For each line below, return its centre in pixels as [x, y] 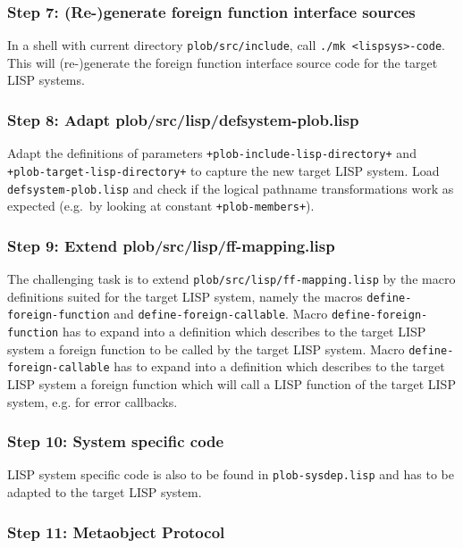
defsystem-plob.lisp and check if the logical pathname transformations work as [231, 188]
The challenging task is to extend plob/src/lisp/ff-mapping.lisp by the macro [231, 279]
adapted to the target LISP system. [105, 492]
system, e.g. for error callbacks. [93, 401]
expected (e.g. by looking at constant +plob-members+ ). [161, 206]
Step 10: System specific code [116, 441]
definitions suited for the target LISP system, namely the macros [185, 296]
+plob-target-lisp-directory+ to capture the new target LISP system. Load [223, 170]
